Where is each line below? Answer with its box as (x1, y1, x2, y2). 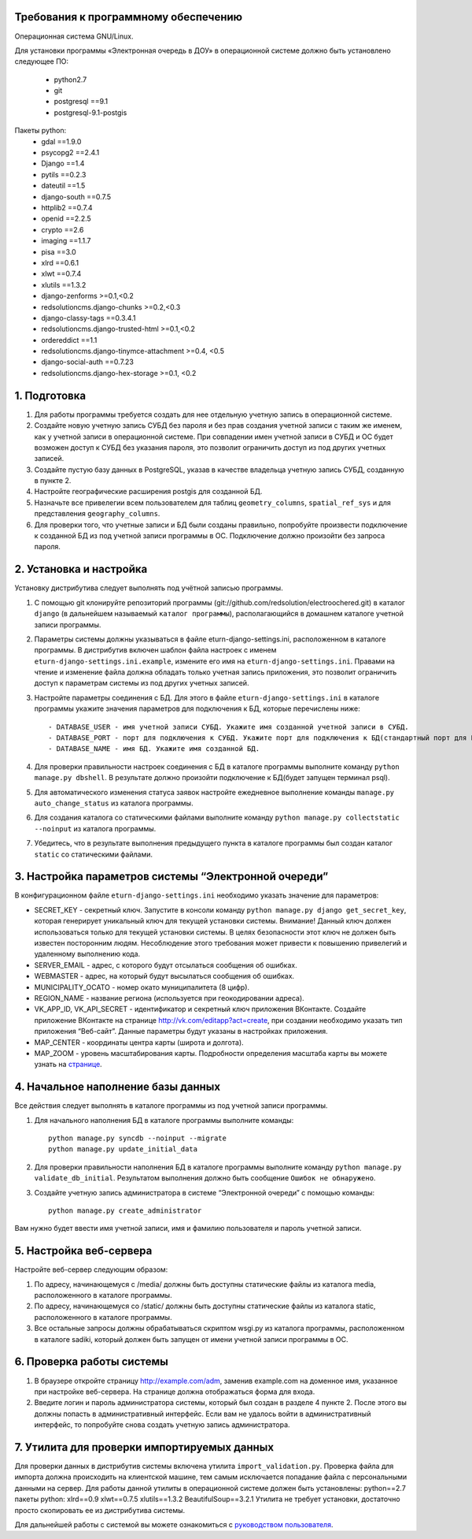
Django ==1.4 (41, 158, 85, 169)
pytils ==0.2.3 (41, 169, 87, 179)
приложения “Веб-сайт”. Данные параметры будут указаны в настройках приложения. (34, 1027, 328, 1036)
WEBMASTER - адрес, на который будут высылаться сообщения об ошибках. (34, 972, 295, 981)
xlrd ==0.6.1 (41, 258, 79, 267)
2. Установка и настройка (14, 563, 148, 576)
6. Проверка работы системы (14, 1355, 168, 1369)
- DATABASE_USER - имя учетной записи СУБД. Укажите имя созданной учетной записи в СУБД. (48, 722, 409, 731)
